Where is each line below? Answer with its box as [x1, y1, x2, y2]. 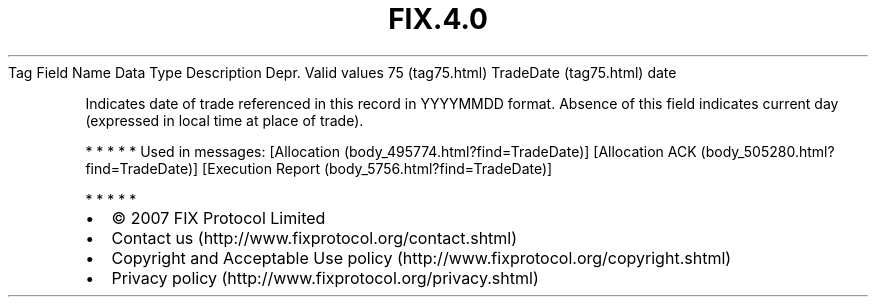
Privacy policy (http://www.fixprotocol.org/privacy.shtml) [111, 267, 539, 288]
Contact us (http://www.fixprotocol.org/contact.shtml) [111, 227, 518, 248]
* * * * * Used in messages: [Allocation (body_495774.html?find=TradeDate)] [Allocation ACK [85, 142, 697, 160]
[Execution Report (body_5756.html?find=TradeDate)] [202, 159, 553, 177]
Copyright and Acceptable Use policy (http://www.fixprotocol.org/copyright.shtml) [111, 247, 732, 268]
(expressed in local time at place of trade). [85, 111, 364, 129]
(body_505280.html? [700, 142, 835, 160]
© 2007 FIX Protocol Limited [111, 207, 326, 228]
